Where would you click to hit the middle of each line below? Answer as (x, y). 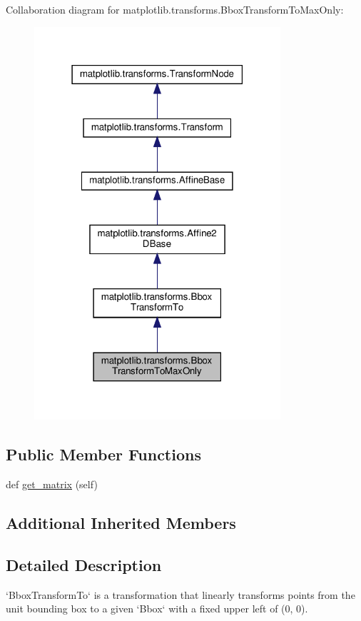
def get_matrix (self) (52, 484)
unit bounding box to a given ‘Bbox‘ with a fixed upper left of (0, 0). (157, 609)
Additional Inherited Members (121, 522)
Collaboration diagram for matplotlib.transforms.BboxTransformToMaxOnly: (175, 9)
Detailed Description (84, 564)
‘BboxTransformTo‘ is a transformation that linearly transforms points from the (180, 594)
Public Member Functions (103, 454)
